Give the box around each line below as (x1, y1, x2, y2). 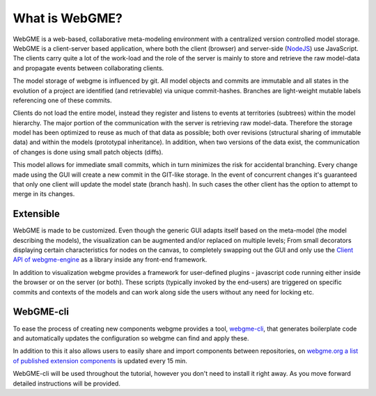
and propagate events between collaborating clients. (13, 63, 164, 72)
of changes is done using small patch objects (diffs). (13, 148, 164, 156)
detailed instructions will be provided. (13, 379, 121, 388)
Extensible (13, 208, 61, 220)
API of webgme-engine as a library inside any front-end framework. (13, 255, 207, 264)
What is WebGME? (13, 10, 123, 26)
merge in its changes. (13, 190, 75, 198)
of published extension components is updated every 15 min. (13, 356, 188, 365)
